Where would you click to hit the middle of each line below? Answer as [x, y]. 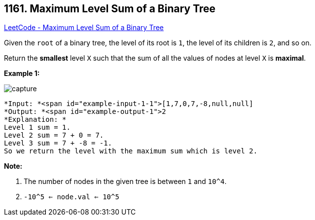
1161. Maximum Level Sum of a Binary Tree [110, 9]
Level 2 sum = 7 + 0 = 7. [54, 135]
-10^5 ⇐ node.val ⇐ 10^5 [71, 197]
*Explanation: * [35, 120]
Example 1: [22, 73]
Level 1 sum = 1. [37, 128]
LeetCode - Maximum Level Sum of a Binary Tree [84, 28]
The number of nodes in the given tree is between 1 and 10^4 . [125, 182]
